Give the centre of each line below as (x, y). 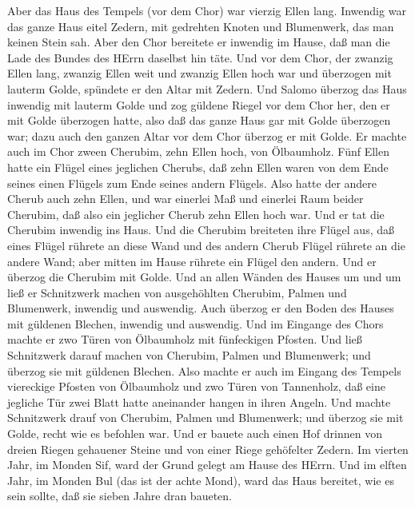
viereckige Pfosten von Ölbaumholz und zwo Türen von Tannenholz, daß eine (196, 386)
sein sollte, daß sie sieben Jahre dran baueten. (120, 496)
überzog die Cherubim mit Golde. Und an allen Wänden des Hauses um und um (204, 277)
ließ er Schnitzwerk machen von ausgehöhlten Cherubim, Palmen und (177, 292)
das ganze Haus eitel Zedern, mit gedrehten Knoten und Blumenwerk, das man (201, 26)
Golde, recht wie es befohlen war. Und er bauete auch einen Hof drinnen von (195, 433)
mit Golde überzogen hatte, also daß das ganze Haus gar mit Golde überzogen (199, 120)
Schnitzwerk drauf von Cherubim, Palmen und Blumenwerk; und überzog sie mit (206, 418)
